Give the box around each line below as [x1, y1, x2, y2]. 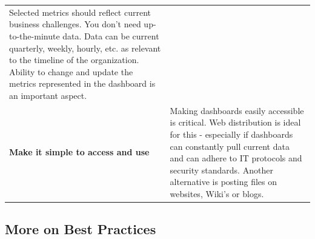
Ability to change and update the [9, 65, 133, 78]
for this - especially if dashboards [170, 127, 293, 140]
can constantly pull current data [170, 140, 290, 152]
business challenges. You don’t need [9, 18, 141, 30]
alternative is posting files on [170, 175, 277, 188]
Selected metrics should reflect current [9, 5, 151, 18]
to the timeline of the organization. [9, 53, 139, 66]
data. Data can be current [62, 29, 159, 42]
